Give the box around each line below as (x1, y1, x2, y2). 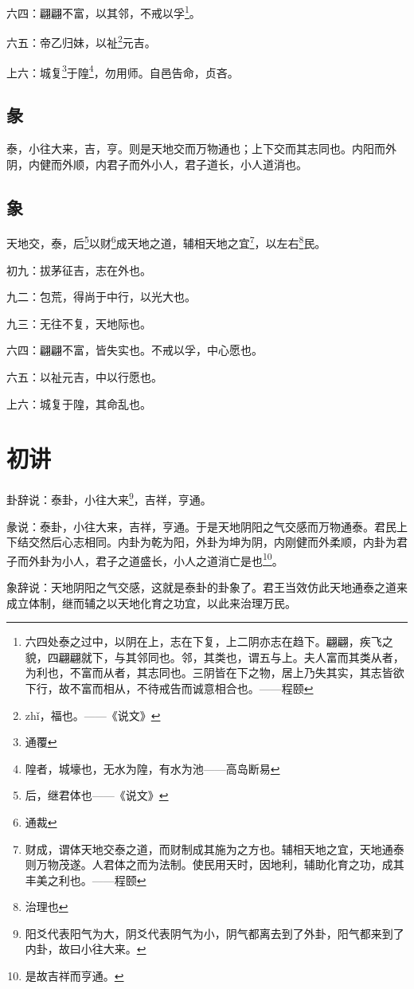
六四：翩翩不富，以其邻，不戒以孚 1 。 (6, 2, 201, 21)
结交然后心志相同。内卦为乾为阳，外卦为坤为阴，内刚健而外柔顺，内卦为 (17, 534, 396, 550)
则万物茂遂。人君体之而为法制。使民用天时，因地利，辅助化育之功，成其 (25, 856, 404, 873)
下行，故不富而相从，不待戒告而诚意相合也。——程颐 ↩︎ (25, 679, 314, 696)
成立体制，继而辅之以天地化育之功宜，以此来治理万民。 (6, 594, 296, 611)
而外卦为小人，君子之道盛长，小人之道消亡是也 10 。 (17, 549, 283, 569)
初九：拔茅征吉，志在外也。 (6, 261, 151, 278)
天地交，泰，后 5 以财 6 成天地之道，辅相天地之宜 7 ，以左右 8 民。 (6, 233, 326, 251)
